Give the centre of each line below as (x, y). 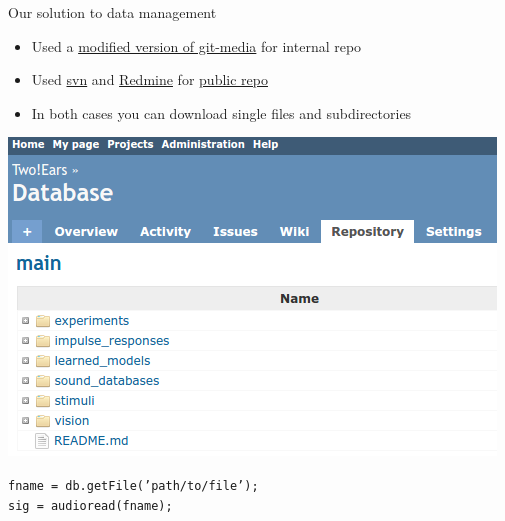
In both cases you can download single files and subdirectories (221, 112)
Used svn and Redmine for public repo (149, 79)
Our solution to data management (112, 12)
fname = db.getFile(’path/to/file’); (133, 485)
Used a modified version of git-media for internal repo (196, 45)
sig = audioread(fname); (90, 505)
